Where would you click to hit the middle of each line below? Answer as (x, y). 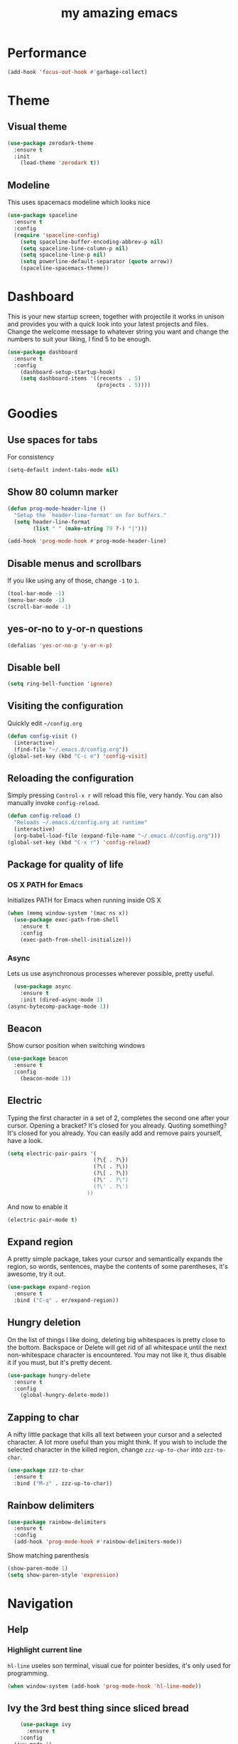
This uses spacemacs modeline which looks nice (79, 202)
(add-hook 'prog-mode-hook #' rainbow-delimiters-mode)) (98, 1542)
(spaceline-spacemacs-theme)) (65, 268)
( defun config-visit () (43, 736)
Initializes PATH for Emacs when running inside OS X (84, 900)
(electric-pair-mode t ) (43, 1220)
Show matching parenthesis (48, 1556)
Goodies (33, 414)
